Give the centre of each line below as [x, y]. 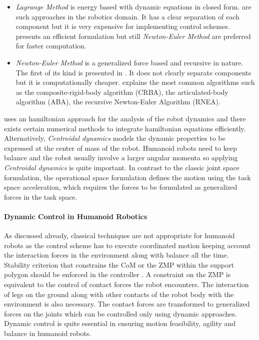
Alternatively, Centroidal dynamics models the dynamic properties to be [115, 138]
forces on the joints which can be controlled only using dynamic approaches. [120, 313]
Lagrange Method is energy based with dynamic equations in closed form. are [133, 6]
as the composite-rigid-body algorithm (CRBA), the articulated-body [122, 92]
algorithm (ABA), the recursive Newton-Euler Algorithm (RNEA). [118, 102]
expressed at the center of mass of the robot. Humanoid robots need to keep [121, 148]
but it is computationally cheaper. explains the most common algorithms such [135, 82]
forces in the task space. [41, 196]
